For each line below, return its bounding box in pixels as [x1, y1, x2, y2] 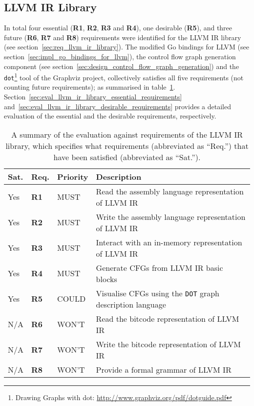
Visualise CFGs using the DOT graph [96, 287, 220, 299]
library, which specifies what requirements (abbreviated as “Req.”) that [5, 140, 249, 151]
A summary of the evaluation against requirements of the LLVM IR [11, 128, 243, 140]
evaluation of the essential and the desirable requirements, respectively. [4, 111, 216, 121]
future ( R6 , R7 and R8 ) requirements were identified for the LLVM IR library [4, 32, 241, 42]
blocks [96, 273, 117, 285]
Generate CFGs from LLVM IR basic [96, 262, 223, 273]
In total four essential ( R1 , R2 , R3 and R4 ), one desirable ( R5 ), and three [4, 23, 233, 33]
